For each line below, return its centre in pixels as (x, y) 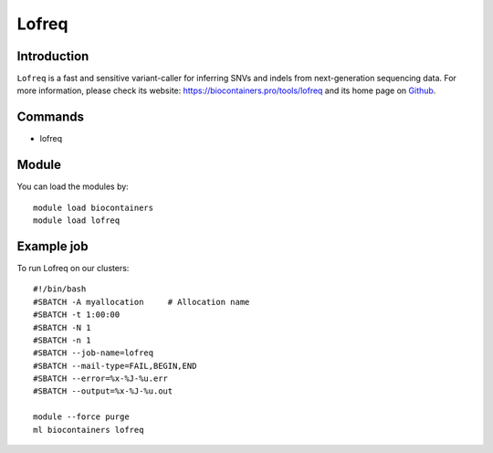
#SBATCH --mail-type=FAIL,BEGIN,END (115, 366)
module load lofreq (77, 221)
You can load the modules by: (73, 186)
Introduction (53, 56)
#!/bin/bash (60, 289)
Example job (52, 246)
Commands (51, 117)
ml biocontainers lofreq (89, 430)
